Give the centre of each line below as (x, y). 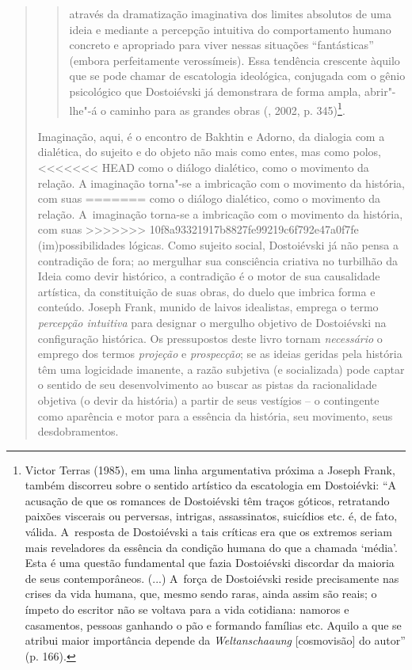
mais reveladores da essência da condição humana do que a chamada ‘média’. (211, 547)
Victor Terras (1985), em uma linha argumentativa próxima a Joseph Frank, (210, 469)
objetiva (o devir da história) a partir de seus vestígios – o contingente (208, 400)
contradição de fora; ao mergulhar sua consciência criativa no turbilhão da (218, 260)
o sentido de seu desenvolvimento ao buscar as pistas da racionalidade (207, 384)
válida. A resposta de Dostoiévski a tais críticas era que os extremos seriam (208, 532)
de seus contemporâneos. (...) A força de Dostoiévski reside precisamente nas (212, 578)
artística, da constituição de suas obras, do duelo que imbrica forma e (206, 291)
